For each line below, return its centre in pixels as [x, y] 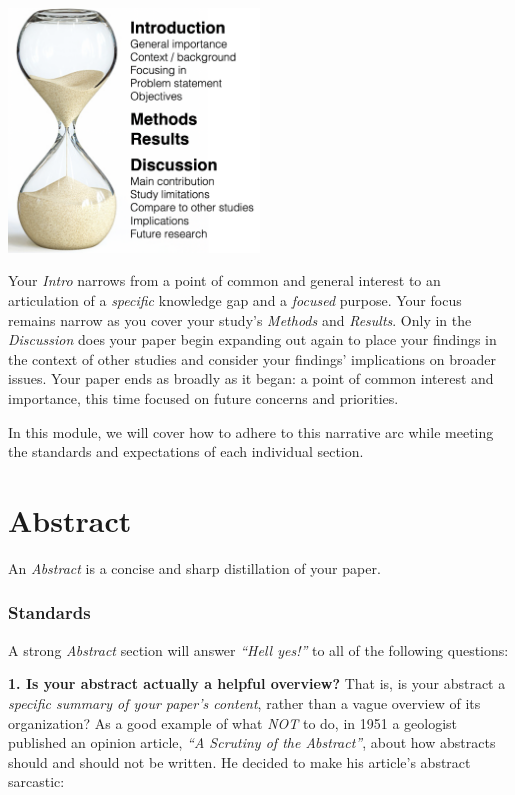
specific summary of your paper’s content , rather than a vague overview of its [244, 702]
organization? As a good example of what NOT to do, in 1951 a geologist [233, 722]
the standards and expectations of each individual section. [186, 451]
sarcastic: [36, 781]
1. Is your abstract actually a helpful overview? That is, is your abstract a [257, 683]
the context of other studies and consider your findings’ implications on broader [252, 358]
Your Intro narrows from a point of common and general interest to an [224, 280]
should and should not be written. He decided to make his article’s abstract [239, 761]
